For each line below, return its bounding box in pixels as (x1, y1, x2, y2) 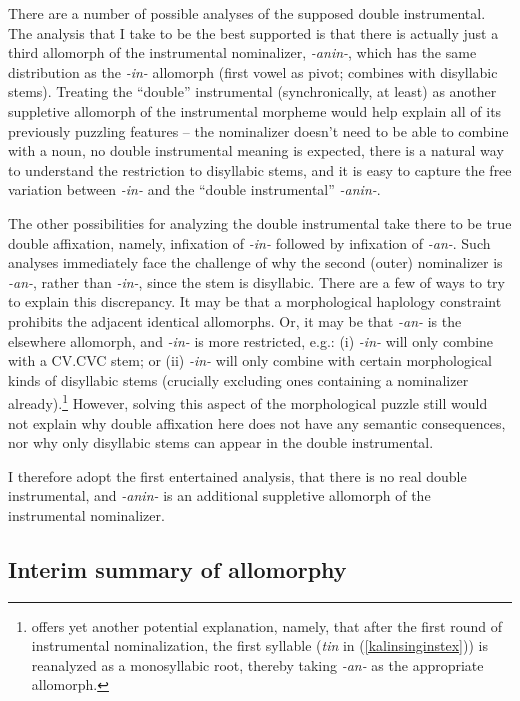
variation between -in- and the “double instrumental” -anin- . (8, 179, 381, 200)
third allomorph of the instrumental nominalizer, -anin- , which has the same (8, 42, 477, 63)
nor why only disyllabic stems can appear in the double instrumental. (8, 432, 434, 453)
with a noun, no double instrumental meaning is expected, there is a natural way (8, 140, 504, 161)
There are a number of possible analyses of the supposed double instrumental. (8, 3, 486, 23)
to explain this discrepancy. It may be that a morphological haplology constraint (8, 291, 502, 312)
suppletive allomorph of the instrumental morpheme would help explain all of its (8, 100, 502, 121)
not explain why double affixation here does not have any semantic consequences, (8, 412, 506, 433)
